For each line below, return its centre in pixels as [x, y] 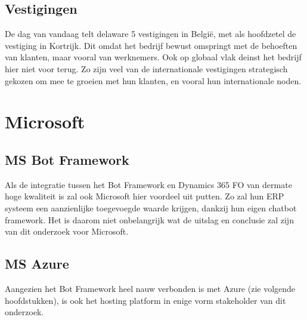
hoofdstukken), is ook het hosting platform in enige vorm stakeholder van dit [145, 300]
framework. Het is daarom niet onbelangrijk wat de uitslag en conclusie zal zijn [149, 219]
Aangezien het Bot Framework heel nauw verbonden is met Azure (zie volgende [150, 288]
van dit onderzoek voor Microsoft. [67, 231]
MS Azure [37, 264]
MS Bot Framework [67, 159]
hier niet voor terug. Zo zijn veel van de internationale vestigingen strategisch [146, 68]
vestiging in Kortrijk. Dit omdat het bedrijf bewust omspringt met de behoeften [151, 45]
